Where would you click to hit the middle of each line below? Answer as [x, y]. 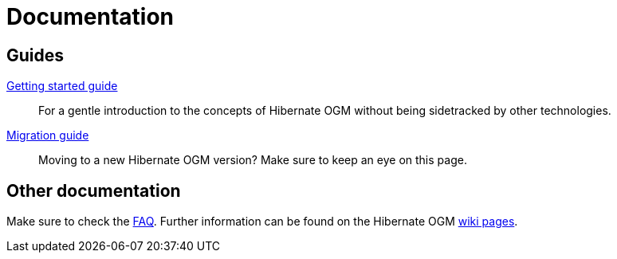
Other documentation [94, 190]
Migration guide [48, 135]
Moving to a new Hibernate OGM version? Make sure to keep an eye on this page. [253, 160]
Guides [35, 55]
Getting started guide [62, 86]
